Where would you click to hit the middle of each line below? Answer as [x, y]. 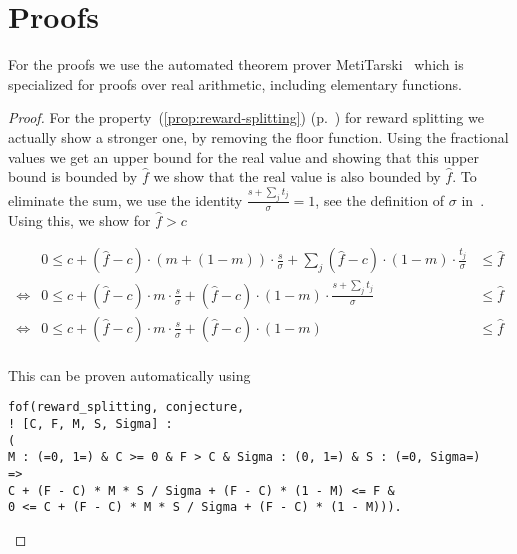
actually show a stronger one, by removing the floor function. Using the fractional [258, 136]
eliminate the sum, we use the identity [125, 199]
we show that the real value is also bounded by [297, 176]
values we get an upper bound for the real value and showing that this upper [243, 156]
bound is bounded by [73, 176]
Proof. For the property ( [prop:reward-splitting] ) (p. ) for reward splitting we [246, 117]
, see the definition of [380, 199]
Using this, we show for [79, 219]
